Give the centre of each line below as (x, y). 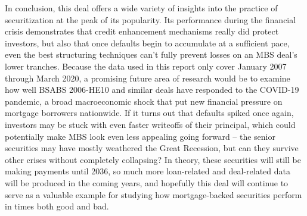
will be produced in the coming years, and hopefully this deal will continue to (147, 182)
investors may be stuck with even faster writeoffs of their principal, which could (150, 124)
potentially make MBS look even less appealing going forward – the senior (140, 136)
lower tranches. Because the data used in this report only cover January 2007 (146, 66)
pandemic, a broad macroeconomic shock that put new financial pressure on (144, 101)
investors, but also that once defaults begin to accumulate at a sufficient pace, (147, 43)
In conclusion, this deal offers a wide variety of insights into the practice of (141, 8)
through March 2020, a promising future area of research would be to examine (148, 78)
